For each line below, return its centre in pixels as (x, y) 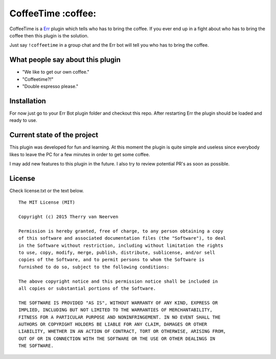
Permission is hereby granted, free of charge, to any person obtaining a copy (121, 231)
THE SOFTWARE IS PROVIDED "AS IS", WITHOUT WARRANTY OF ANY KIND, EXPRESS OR (118, 303)
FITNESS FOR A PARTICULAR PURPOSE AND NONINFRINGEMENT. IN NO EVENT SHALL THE (120, 317)
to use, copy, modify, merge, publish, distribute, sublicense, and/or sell (117, 253)
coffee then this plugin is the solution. (49, 35)
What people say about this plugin (65, 60)
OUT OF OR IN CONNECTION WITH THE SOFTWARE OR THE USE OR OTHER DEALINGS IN (117, 339)
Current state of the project (54, 135)
